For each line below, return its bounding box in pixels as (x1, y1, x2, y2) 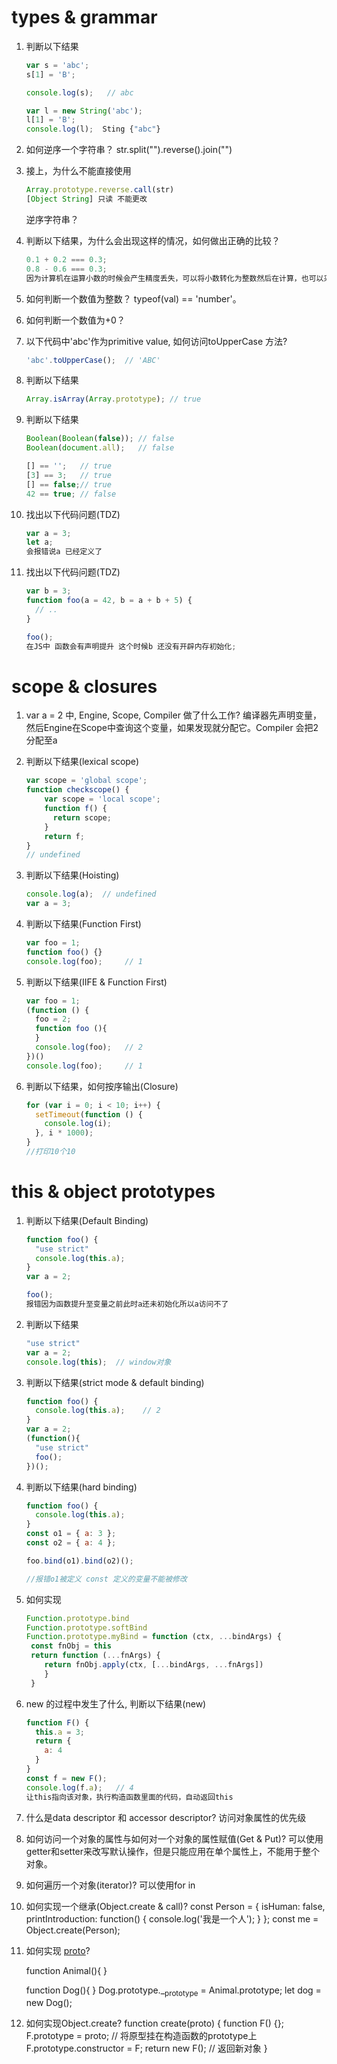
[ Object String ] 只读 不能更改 (25, 194, 148, 205)
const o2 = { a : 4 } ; (25, 1538, 117, 1548)
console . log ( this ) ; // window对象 (25, 1357, 172, 1367)
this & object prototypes (11, 1181, 216, 1203)
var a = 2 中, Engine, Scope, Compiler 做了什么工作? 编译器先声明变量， (25, 709, 322, 721)
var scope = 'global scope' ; (25, 776, 148, 786)
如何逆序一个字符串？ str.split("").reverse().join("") (25, 144, 233, 156)
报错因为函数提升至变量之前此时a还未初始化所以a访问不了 (25, 1299, 229, 1310)
